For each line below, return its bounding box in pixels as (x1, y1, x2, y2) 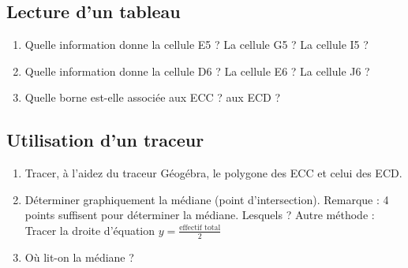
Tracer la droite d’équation (24, 221, 155, 238)
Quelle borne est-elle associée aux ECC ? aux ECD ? (24, 89, 280, 106)
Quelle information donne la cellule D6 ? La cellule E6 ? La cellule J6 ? (24, 62, 370, 79)
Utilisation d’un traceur (6, 128, 204, 152)
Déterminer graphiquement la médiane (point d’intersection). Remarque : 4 (24, 191, 389, 207)
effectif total (179, 224, 221, 233)
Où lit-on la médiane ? (24, 248, 134, 265)
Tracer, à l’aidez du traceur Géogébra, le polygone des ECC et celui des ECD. (24, 165, 402, 181)
